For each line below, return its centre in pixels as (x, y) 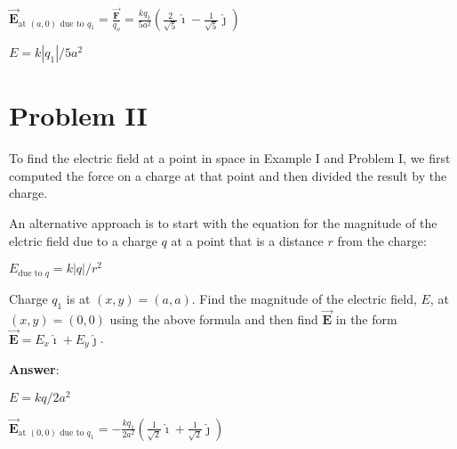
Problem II (78, 115)
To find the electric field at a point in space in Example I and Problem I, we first (230, 158)
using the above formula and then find (214, 318)
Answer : (34, 368)
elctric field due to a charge (83, 240)
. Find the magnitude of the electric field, (304, 298)
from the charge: (382, 240)
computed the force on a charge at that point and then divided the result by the (228, 175)
